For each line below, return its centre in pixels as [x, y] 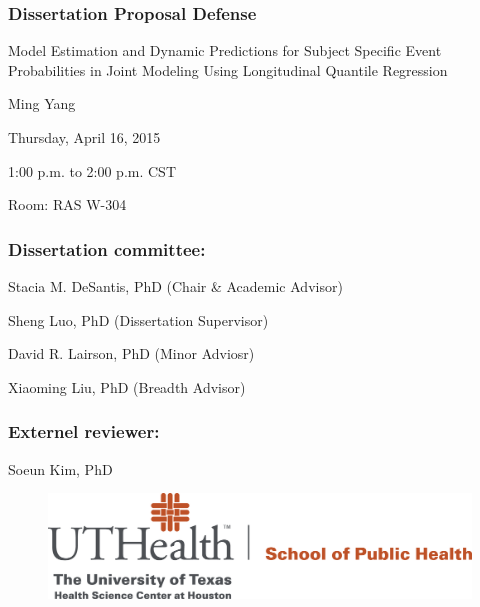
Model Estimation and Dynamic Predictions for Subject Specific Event [225, 50]
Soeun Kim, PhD [60, 468]
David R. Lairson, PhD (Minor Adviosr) [131, 353]
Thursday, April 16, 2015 [84, 137]
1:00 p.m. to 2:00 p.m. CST [92, 170]
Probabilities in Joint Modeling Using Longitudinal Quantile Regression [228, 69]
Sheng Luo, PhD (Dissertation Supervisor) [138, 319]
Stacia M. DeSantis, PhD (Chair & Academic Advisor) [175, 286]
